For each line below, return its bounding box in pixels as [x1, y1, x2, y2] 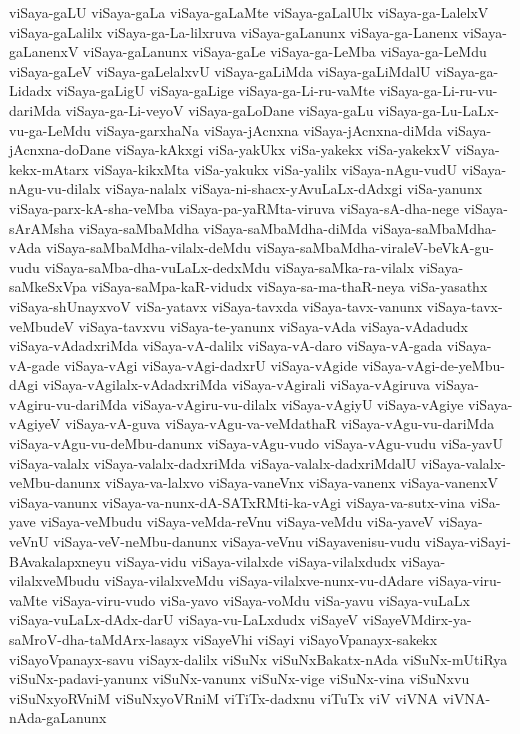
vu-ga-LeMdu [9, 119, 91, 140]
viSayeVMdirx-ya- [362, 609, 472, 630]
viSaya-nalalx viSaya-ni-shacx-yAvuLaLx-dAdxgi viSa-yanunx [105, 178, 483, 199]
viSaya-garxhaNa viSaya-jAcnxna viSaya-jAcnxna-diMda [95, 119, 443, 140]
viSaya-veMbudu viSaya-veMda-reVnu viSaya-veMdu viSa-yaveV [40, 511, 434, 532]
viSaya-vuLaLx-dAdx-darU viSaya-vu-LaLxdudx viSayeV [9, 609, 358, 630]
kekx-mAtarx [9, 158, 89, 179]
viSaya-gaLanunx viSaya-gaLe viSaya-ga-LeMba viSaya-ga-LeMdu [83, 41, 487, 62]
